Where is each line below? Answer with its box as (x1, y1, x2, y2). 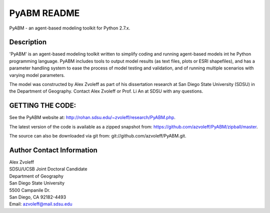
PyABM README (9, 7, 80, 18)
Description (9, 38, 47, 46)
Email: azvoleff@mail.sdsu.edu (9, 201, 72, 207)
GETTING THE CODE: (9, 101, 76, 110)
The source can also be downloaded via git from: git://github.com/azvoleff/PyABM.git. (9, 133, 186, 139)
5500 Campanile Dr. (9, 187, 50, 193)
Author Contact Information (9, 145, 97, 154)
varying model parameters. (9, 72, 65, 78)
